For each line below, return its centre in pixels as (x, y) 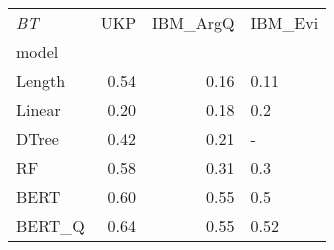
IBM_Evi (284, 22)
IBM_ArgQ (193, 22)
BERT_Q (50, 225)
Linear (38, 109)
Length (41, 80)
